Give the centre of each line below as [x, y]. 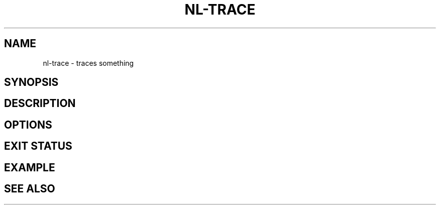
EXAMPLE [30, 167]
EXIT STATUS [38, 146]
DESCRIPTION [40, 103]
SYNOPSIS [31, 82]
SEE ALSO [30, 189]
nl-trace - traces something [88, 63]
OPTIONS [28, 125]
